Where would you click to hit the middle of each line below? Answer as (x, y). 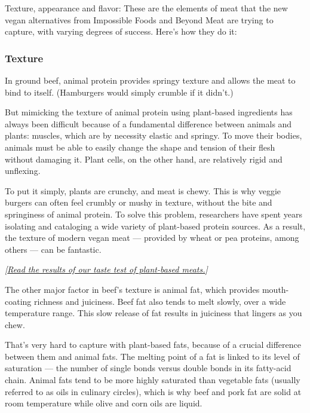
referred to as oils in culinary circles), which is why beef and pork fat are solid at (153, 391)
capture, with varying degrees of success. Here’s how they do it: (121, 31)
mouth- (275, 289)
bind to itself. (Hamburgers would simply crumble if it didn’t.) (119, 92)
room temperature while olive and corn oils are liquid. (104, 403)
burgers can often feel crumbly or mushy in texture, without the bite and (139, 202)
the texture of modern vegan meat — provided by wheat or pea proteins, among (152, 238)
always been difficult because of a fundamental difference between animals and (148, 123)
